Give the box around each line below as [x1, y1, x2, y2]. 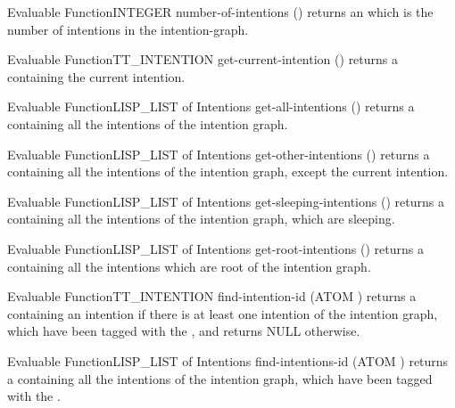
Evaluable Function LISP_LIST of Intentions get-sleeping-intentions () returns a [7, 192, 444, 210]
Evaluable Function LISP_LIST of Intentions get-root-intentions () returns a [7, 239, 424, 257]
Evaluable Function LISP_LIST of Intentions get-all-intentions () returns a [7, 97, 415, 116]
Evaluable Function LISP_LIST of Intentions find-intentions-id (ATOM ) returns [7, 351, 449, 370]
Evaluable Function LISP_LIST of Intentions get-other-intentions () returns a [7, 144, 430, 163]
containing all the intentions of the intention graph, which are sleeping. [7, 209, 395, 228]
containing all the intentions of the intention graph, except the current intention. [7, 162, 449, 181]
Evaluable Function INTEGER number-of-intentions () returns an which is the [7, 3, 434, 20]
